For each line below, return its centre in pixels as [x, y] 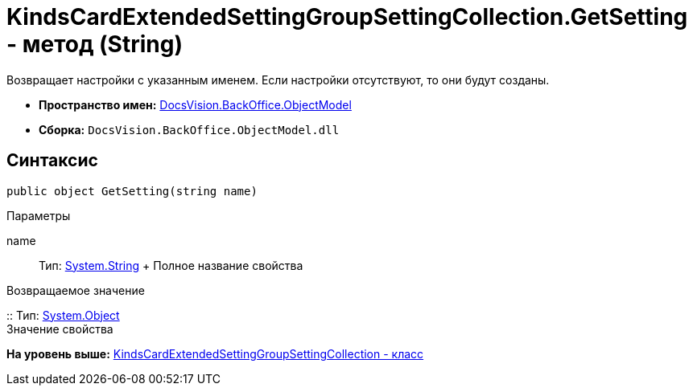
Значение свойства [60, 329]
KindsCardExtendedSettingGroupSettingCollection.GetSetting [347, 17]
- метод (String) [95, 44]
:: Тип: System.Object [63, 315]
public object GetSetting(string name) [132, 191]
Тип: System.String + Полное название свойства [171, 265]
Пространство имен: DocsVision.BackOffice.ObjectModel [195, 104]
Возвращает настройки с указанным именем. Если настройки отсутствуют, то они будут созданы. [278, 80]
